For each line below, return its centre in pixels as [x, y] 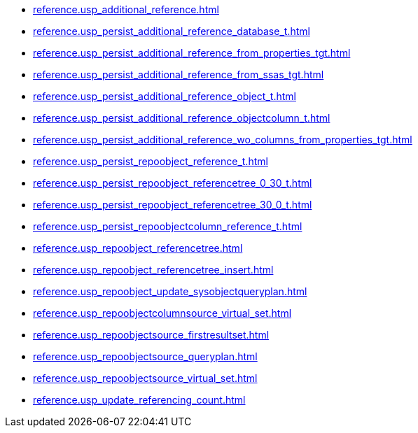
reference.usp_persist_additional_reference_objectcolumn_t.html [182, 118]
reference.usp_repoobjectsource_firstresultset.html [151, 335]
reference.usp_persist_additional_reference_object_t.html [165, 96]
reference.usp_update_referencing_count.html [139, 400]
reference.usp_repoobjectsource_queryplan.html [145, 356]
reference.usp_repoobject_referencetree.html [138, 248]
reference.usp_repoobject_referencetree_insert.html [153, 270]
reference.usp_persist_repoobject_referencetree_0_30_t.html [173, 183]
